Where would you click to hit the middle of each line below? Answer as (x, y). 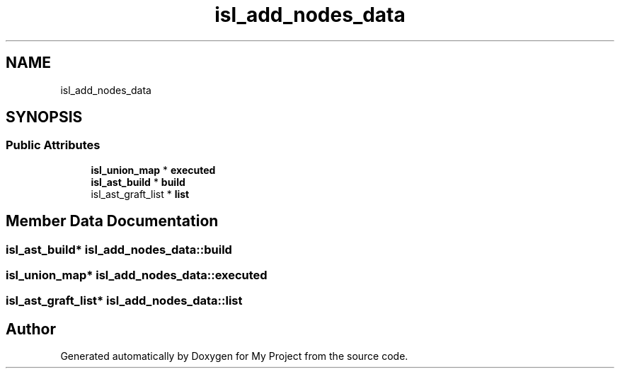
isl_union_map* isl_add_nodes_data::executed (137, 275)
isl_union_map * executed (153, 170)
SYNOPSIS (44, 117)
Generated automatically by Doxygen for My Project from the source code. (234, 356)
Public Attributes (53, 145)
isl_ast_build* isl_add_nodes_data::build (119, 249)
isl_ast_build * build (138, 182)
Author (31, 329)
